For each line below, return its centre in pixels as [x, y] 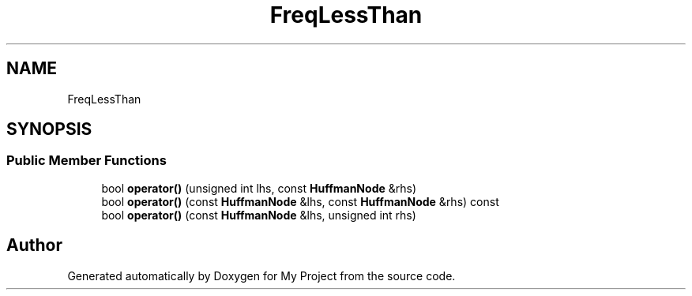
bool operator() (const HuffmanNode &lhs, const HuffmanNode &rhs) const [300, 201]
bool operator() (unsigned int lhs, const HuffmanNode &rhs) [259, 188]
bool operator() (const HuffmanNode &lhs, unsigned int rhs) [259, 215]
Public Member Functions [86, 161]
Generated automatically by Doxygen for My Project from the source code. [261, 275]
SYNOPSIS [49, 129]
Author [34, 245]
